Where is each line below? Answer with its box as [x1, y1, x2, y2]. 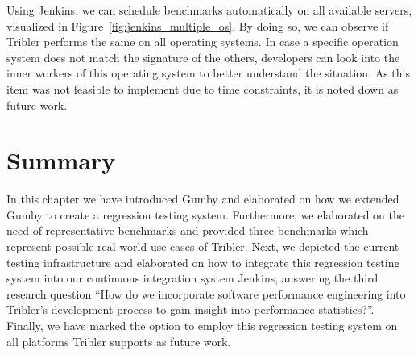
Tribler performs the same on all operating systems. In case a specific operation [6, 33, 399, 50]
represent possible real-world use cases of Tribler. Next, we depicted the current [6, 238, 399, 255]
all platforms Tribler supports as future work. [6, 332, 231, 349]
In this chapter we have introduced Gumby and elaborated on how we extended [6, 190, 399, 207]
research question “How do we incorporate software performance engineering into [6, 285, 406, 302]
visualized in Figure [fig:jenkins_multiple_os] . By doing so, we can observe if [6, 17, 389, 34]
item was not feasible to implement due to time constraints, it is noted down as [6, 80, 399, 97]
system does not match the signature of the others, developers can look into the [6, 48, 400, 65]
